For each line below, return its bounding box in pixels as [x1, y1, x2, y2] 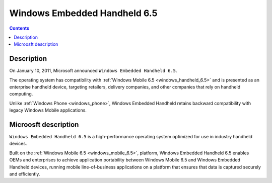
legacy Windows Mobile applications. [9, 107, 87, 113]
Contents [9, 25, 30, 31]
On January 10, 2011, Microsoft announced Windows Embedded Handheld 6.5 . [9, 68, 177, 74]
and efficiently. [9, 171, 40, 177]
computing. [9, 91, 33, 97]
